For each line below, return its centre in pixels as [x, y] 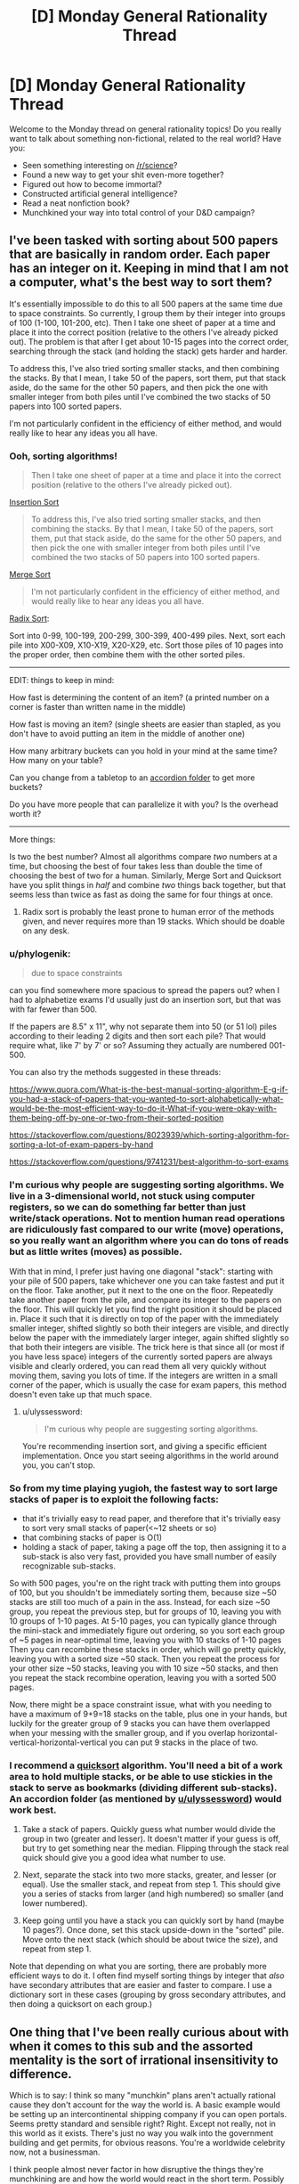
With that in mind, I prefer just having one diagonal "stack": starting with [141, 1271]
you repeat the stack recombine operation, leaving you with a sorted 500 [143, 1677]
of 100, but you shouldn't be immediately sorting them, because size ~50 [143, 1593]
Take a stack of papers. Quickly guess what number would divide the [149, 1830]
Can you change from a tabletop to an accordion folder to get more [132, 778]
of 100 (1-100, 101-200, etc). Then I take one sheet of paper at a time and [142, 322]
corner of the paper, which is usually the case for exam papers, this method [148, 1385]
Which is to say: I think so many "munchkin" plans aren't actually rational [142, 2096]
